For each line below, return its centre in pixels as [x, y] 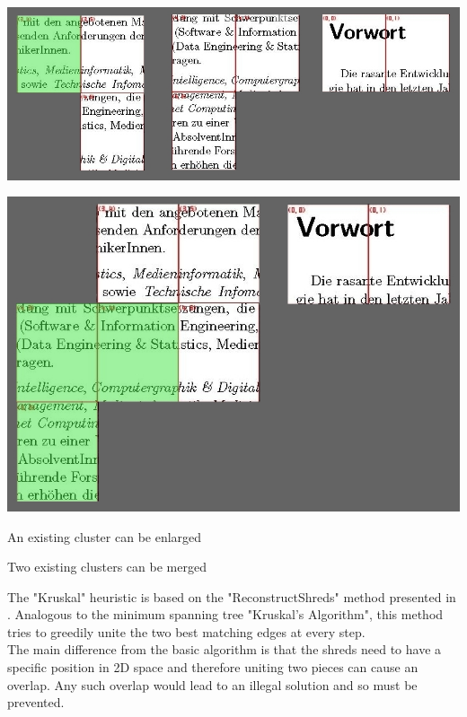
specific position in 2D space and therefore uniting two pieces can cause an [213, 667]
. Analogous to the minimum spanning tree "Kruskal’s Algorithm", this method [225, 614]
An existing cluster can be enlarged [105, 536]
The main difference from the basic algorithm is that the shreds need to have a [225, 649]
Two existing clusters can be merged [107, 567]
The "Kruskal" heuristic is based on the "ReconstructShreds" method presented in [232, 596]
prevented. [36, 702]
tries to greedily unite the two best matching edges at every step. [186, 631]
